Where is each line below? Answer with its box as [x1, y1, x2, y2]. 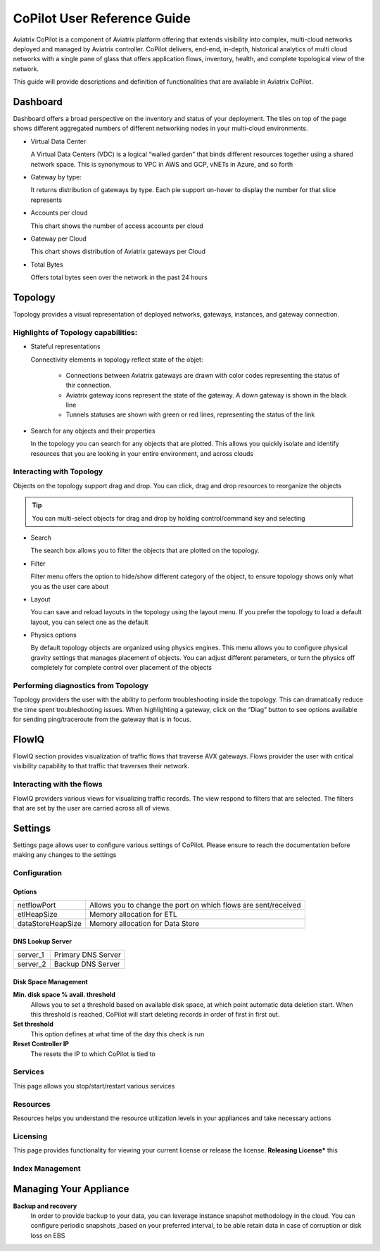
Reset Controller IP [13, 1040, 70, 1048]
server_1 [17, 950, 44, 960]
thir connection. [65, 381, 112, 390]
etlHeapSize [17, 910, 58, 920]
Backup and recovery [13, 1202, 77, 1210]
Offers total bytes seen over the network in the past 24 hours [30, 273, 208, 281]
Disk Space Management [13, 977, 88, 986]
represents [30, 196, 63, 204]
